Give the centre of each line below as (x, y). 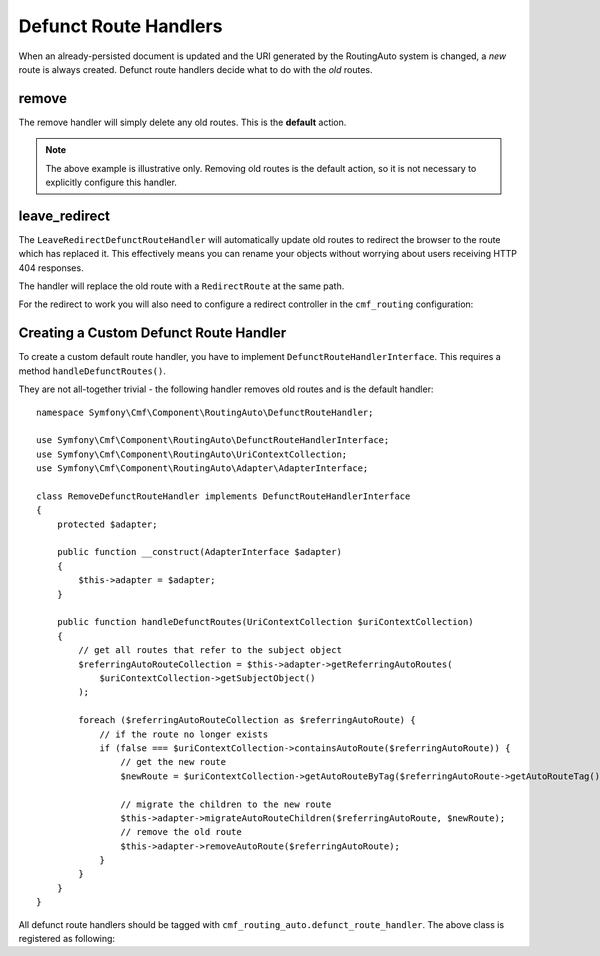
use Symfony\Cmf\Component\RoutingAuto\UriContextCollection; (192, 454)
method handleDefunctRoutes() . (92, 371)
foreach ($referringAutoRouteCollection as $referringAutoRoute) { (247, 720)
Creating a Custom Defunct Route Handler (152, 333)
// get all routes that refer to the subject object (210, 650)
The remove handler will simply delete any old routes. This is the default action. (182, 122)
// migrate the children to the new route (226, 804)
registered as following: (66, 939)
